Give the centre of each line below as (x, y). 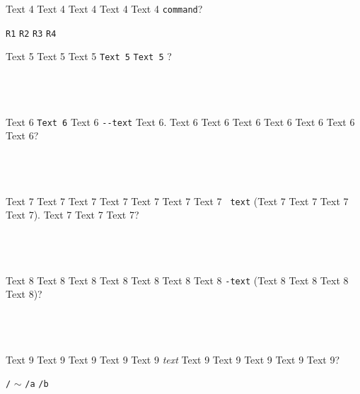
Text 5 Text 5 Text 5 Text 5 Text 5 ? (89, 56)
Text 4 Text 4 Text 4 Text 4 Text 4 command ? (104, 8)
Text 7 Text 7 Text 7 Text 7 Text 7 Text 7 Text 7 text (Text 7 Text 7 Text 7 (177, 201)
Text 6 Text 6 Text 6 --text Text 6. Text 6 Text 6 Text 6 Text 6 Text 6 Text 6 (180, 121)
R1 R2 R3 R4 (31, 34)
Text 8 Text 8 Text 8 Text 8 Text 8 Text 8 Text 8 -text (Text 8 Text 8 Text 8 (177, 280)
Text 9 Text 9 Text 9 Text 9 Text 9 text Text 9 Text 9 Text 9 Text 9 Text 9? (173, 359)
